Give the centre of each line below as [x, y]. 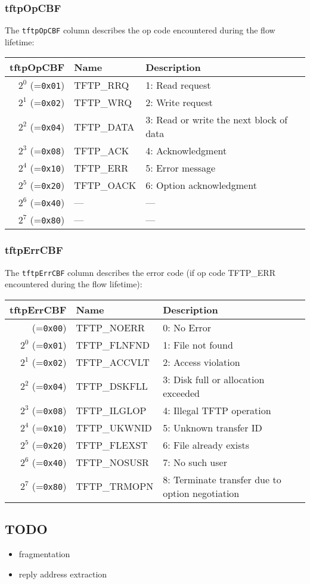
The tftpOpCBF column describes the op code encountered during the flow [140, 30]
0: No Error [187, 327]
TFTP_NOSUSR [112, 462]
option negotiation [201, 493]
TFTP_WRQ [103, 102]
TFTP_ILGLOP [111, 410]
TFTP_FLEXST [112, 445]
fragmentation [44, 554]
